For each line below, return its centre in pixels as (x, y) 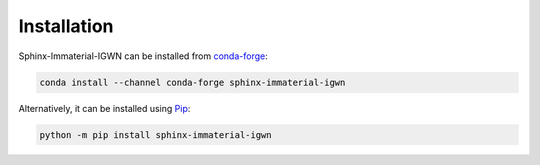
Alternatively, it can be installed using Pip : (104, 108)
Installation (66, 26)
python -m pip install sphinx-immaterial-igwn (155, 134)
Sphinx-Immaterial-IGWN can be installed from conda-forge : (143, 56)
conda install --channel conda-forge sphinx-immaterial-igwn (192, 82)
